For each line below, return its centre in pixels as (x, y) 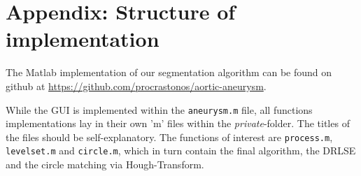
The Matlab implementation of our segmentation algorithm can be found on (169, 72)
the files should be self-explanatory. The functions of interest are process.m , (169, 137)
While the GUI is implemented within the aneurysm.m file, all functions (159, 109)
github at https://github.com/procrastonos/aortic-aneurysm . (136, 86)
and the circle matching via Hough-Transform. (105, 164)
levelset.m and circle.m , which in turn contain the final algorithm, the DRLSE (181, 151)
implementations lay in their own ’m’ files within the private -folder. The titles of (178, 123)
